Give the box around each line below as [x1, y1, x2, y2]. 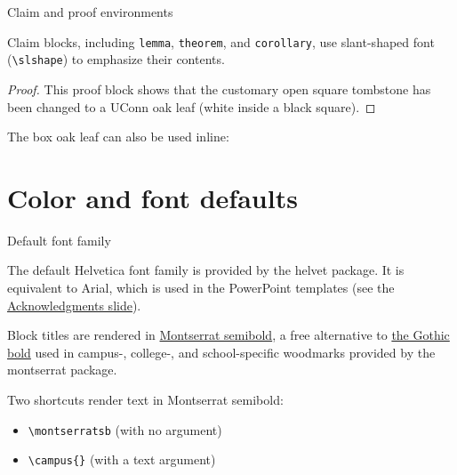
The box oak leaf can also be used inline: [7, 127, 229, 146]
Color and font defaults [7, 179, 298, 215]
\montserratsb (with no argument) [28, 420, 222, 439]
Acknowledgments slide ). [7, 295, 141, 314]
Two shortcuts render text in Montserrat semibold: [7, 390, 284, 408]
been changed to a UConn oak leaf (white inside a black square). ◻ [7, 97, 376, 116]
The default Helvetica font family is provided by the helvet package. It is [7, 261, 405, 279]
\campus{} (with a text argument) [28, 450, 216, 469]
